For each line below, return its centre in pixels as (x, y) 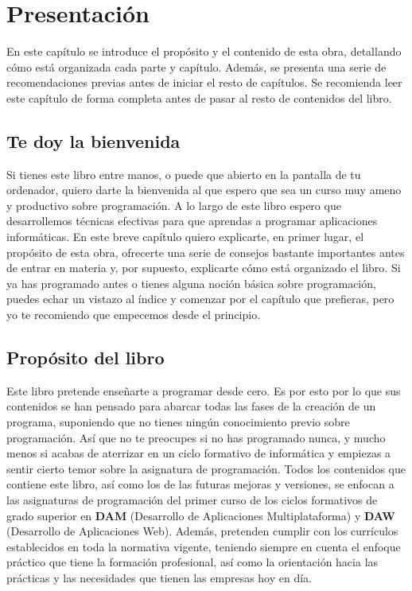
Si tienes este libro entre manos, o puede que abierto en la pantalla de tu (184, 174)
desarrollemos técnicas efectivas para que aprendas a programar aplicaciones (192, 221)
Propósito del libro (86, 358)
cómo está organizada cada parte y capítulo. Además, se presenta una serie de (196, 66)
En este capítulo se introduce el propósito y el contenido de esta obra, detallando (204, 51)
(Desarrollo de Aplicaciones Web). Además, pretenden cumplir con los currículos (202, 531)
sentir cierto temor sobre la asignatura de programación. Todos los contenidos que (206, 468)
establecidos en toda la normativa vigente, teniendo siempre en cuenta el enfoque (204, 546)
